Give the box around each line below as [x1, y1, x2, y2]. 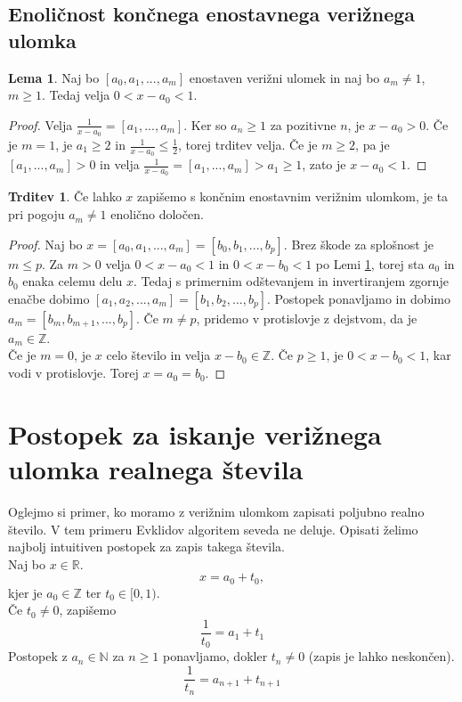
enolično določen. [110, 205, 204, 224]
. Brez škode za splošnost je [283, 234, 434, 253]
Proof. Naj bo [8, 234, 83, 253]
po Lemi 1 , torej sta [315, 254, 425, 273]
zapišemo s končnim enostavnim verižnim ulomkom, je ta [137, 187, 449, 206]
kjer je [8, 583, 43, 601]
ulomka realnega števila [8, 451, 304, 487]
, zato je [302, 155, 346, 174]
